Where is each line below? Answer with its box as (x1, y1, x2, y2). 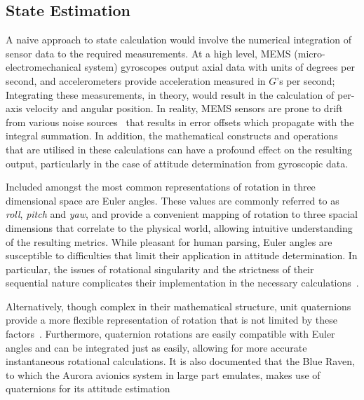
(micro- (294, 46, 325, 60)
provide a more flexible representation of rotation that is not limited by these (6, 312, 337, 327)
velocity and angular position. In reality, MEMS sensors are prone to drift (25, 101, 343, 116)
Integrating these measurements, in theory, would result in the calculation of (6, 87, 335, 102)
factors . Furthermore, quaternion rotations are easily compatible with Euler (6, 326, 335, 341)
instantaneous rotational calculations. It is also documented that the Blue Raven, (6, 354, 355, 368)
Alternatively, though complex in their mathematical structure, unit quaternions (6, 298, 351, 313)
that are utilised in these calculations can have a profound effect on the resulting (6, 142, 352, 156)
